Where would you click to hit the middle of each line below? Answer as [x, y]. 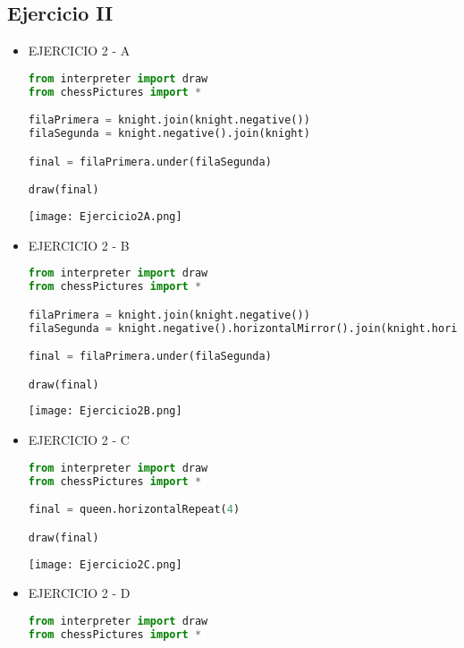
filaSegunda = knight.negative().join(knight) [169, 134]
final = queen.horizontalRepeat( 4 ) [134, 510]
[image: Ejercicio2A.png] [105, 217]
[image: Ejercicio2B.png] [105, 411]
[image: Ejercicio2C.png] [105, 564]
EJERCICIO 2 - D [79, 593]
